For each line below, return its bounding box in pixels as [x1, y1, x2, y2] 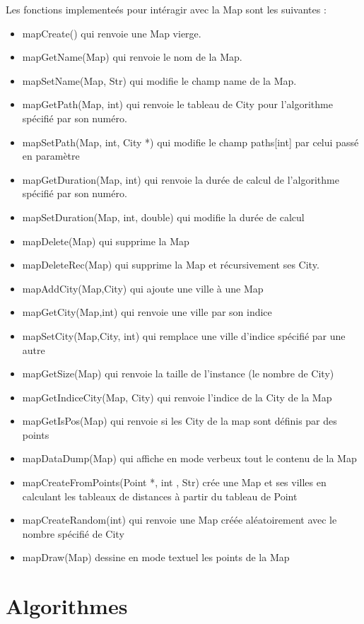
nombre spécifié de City [22, 526, 124, 541]
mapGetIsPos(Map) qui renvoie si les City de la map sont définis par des [22, 413, 337, 428]
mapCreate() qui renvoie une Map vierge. [22, 25, 201, 40]
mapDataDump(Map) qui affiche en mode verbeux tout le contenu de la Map [22, 451, 357, 466]
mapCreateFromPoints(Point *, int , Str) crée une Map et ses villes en [22, 475, 327, 490]
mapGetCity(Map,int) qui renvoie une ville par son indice [22, 305, 272, 319]
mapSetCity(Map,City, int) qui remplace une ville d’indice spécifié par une [22, 328, 346, 343]
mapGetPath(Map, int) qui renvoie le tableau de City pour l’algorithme [22, 97, 333, 112]
